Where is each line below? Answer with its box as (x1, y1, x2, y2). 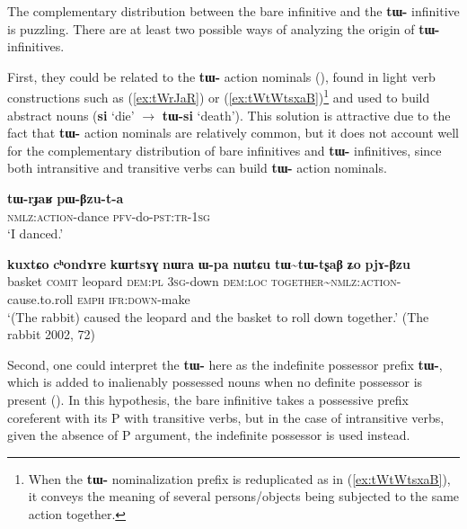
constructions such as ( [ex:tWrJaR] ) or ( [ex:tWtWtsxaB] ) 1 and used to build (7, 85, 430, 107)
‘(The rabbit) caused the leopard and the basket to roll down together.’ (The (7, 307, 429, 326)
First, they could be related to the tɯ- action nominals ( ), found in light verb (7, 67, 436, 85)
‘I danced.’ (7, 224, 64, 243)
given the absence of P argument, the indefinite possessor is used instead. (7, 426, 410, 444)
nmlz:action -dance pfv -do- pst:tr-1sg (7, 206, 210, 225)
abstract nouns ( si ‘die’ (7, 105, 135, 124)
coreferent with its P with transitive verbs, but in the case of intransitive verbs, (7, 408, 445, 426)
